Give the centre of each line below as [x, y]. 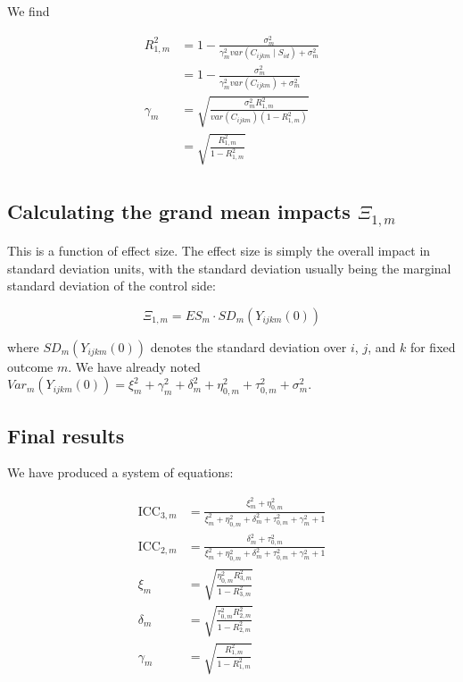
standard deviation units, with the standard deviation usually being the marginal [229, 268]
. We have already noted [134, 366]
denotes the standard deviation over [248, 346]
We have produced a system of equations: [120, 472]
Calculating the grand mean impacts [179, 211]
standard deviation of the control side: [112, 286]
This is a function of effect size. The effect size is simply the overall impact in [219, 250]
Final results [66, 435]
